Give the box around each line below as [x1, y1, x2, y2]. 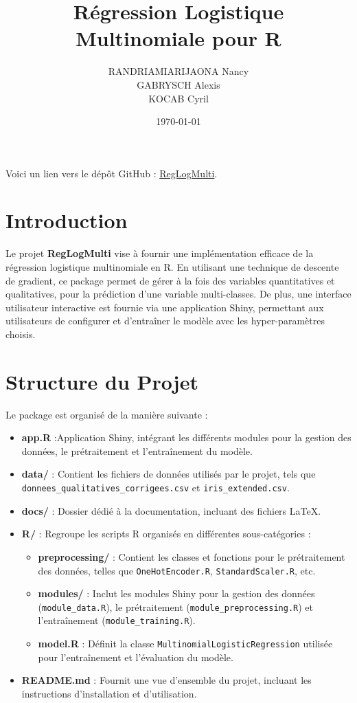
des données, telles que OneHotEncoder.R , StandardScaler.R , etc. [38, 563, 316, 577]
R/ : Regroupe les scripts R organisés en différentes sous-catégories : [21, 526, 311, 541]
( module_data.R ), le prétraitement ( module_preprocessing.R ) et [38, 599, 313, 614]
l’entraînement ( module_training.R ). [38, 613, 196, 627]
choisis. [5, 326, 36, 341]
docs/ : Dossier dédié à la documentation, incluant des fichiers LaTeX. [21, 503, 321, 517]
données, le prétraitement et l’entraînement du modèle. [21, 443, 253, 458]
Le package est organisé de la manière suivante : [5, 407, 208, 421]
